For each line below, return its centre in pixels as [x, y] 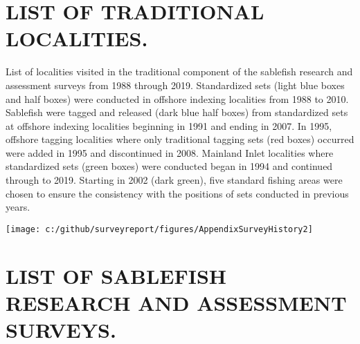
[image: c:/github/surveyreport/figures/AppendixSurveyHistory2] [159, 229]
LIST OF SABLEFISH [116, 275]
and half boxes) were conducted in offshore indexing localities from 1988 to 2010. [177, 98]
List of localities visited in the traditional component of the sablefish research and [179, 71]
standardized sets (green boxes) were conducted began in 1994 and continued [169, 166]
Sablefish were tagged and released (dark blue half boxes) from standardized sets [177, 112]
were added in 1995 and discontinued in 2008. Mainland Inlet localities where [170, 152]
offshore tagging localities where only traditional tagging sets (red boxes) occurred [180, 139]
